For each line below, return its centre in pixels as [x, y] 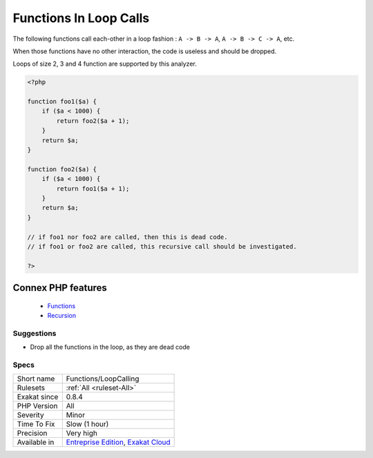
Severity [30, 415]
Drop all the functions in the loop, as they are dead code [110, 347]
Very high [82, 433]
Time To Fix [36, 424]
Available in [36, 442]
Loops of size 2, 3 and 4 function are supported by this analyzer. [105, 64]
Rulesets [31, 388]
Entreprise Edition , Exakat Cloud [118, 442]
